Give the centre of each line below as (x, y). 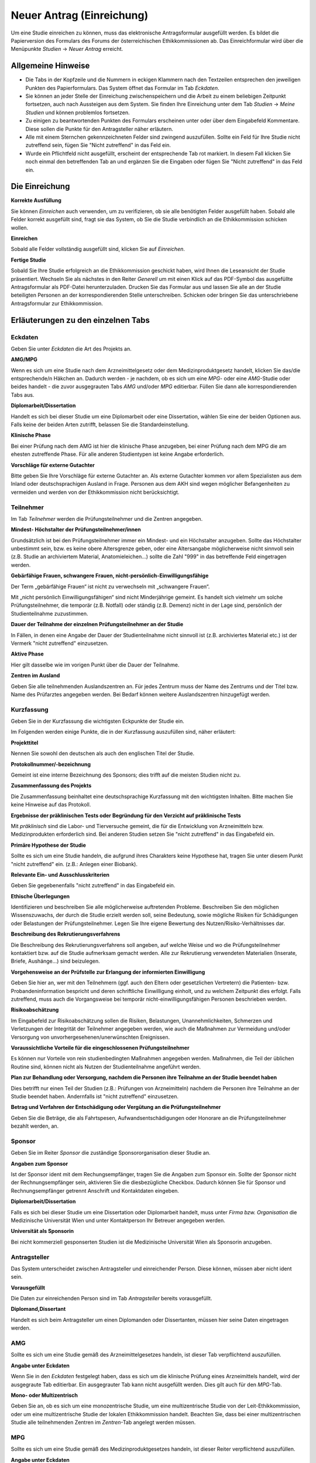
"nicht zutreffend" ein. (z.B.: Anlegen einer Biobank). (74, 864)
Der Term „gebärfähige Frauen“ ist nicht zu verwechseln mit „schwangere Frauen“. (110, 586)
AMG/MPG (24, 359)
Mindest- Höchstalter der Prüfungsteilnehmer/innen (76, 530)
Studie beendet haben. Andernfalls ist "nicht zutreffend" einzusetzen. (95, 1096)
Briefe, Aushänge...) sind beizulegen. (55, 961)
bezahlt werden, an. (35, 1126)
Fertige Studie (28, 260)
